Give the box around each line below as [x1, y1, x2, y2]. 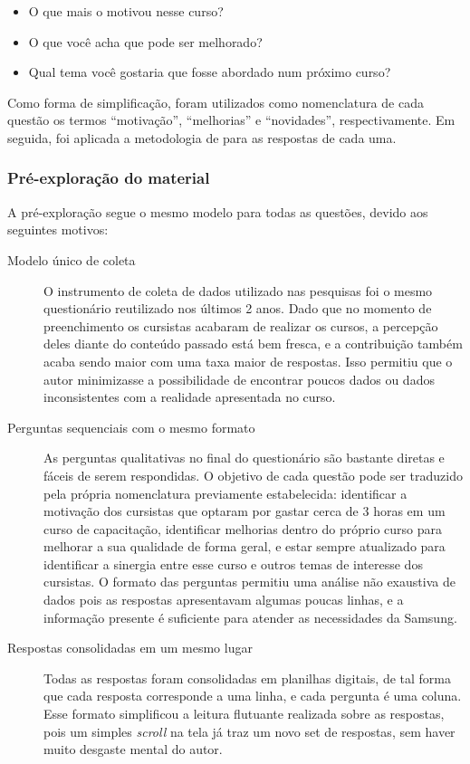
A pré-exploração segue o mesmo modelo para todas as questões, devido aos [7, 202, 428, 221]
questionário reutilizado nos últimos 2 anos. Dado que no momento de [43, 299, 432, 318]
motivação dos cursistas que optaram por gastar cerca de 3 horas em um [43, 501, 446, 520]
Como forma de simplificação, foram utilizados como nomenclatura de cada [7, 92, 424, 111]
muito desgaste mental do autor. [43, 740, 223, 759]
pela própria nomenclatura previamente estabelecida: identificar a [43, 483, 408, 502]
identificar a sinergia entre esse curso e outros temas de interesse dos [43, 554, 423, 573]
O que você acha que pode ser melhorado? [28, 32, 263, 51]
